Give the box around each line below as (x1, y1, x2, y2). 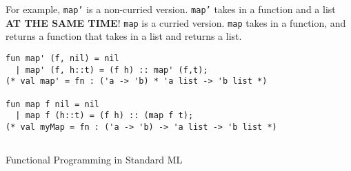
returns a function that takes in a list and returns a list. (6, 29, 242, 43)
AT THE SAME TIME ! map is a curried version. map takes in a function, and (6, 15, 346, 30)
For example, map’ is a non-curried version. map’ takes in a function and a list (6, 2, 336, 16)
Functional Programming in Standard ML (6, 152, 183, 166)
